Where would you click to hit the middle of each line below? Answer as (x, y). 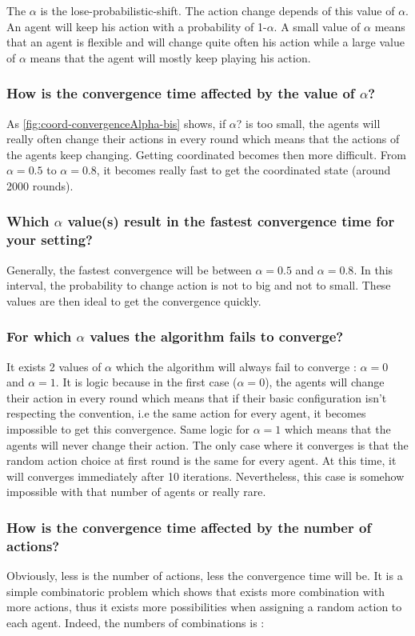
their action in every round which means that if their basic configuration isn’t (197, 397)
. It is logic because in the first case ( (146, 382)
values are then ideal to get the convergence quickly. (134, 300)
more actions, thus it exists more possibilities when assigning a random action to (204, 607)
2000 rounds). (40, 185)
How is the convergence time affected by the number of (189, 527)
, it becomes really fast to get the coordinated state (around (243, 170)
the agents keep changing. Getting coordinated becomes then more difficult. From (206, 154)
